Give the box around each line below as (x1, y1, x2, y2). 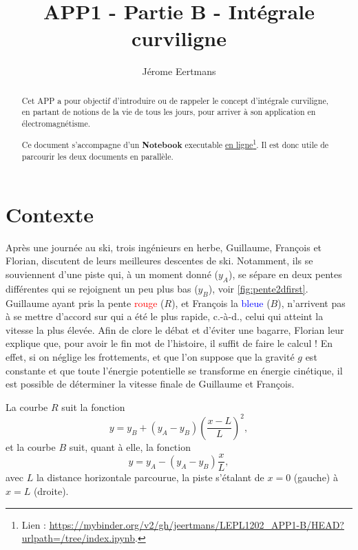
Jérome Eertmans (142, 64, 216, 78)
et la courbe (6, 439, 56, 454)
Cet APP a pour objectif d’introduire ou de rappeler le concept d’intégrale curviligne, (21, 94, 328, 106)
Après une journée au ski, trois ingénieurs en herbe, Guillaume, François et (6, 240, 322, 254)
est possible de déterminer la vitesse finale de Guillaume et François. (6, 377, 295, 391)
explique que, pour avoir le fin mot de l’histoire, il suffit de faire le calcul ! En (6, 336, 333, 350)
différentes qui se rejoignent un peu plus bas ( (6, 281, 198, 295)
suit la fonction (61, 399, 125, 414)
